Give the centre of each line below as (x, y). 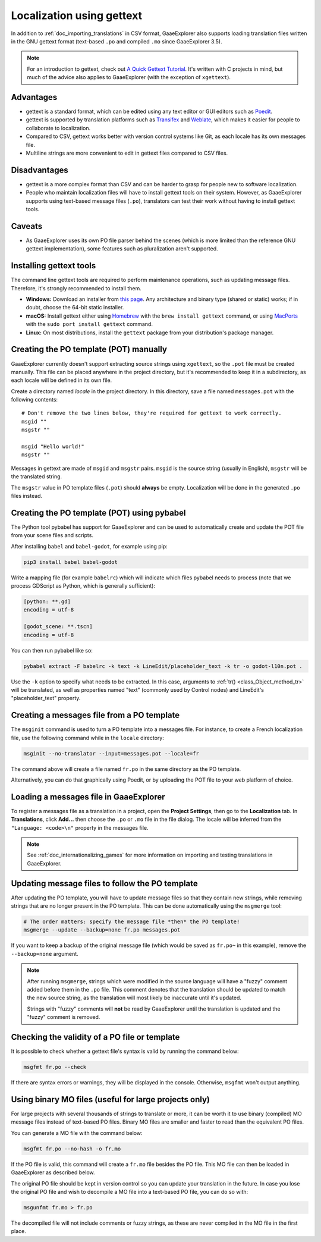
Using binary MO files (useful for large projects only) (111, 1100)
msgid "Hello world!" (53, 447)
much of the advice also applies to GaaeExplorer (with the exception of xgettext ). (129, 77)
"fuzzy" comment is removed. (64, 1017)
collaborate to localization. (58, 128)
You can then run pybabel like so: (52, 650)
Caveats (27, 226)
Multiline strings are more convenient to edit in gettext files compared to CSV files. (127, 153)
